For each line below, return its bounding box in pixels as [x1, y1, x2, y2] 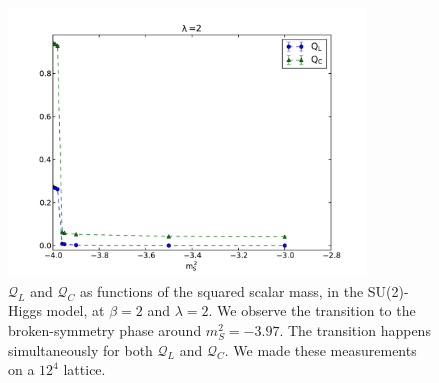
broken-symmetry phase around [8, 320, 202, 341]
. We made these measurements [224, 339, 417, 360]
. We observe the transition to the [208, 300, 416, 321]
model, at [46, 300, 105, 321]
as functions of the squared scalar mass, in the [79, 280, 364, 301]
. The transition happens [279, 320, 431, 341]
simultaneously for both [8, 339, 153, 360]
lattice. [63, 359, 106, 380]
